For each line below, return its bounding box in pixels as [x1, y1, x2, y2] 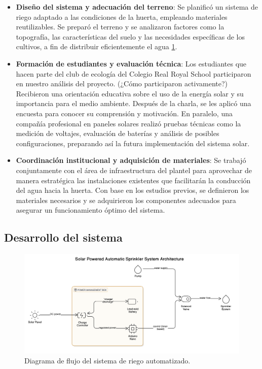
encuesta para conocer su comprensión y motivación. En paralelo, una [16, 108, 233, 118]
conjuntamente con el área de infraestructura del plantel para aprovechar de [16, 164, 252, 175]
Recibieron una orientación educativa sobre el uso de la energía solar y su [16, 88, 244, 98]
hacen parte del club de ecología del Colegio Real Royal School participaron [16, 68, 251, 79]
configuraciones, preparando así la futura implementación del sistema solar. [16, 138, 250, 148]
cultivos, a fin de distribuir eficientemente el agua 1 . [16, 41, 177, 52]
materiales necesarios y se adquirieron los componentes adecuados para [16, 194, 236, 205]
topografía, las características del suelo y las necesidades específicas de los [16, 31, 245, 42]
